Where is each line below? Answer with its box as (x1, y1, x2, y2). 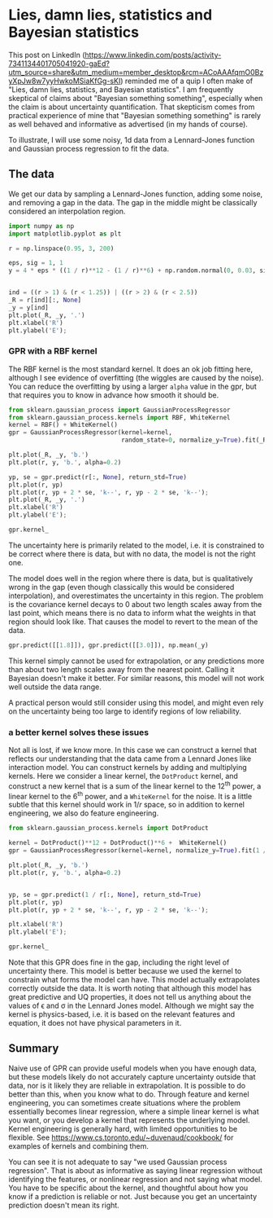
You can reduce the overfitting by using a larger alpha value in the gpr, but (8, 381, 258, 391)
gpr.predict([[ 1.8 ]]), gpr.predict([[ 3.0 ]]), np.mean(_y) (8, 641, 209, 649)
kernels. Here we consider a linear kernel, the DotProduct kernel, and (8, 772, 238, 781)
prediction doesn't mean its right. (8, 1200, 119, 1210)
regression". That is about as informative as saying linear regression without (8, 1165, 262, 1175)
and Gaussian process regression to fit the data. (8, 143, 169, 153)
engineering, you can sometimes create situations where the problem (8, 1097, 241, 1107)
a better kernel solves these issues (8, 727, 149, 738)
